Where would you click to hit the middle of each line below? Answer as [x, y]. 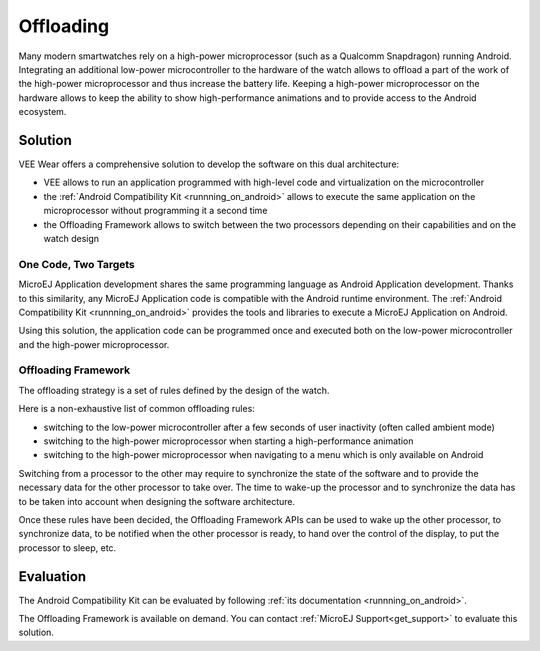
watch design [71, 238]
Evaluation [52, 576]
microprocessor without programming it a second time [155, 211]
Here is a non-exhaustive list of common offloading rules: [136, 409]
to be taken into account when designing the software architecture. [157, 501]
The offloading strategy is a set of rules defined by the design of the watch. [174, 390]
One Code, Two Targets [76, 264]
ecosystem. [42, 112]
